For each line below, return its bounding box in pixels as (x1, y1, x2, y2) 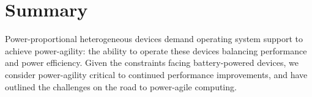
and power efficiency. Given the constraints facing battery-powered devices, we (5, 56, 299, 69)
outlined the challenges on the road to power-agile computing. (5, 80, 237, 93)
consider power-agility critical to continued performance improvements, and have (5, 68, 308, 81)
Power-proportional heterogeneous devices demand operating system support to (5, 32, 303, 45)
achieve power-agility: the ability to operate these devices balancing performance (5, 44, 307, 57)
